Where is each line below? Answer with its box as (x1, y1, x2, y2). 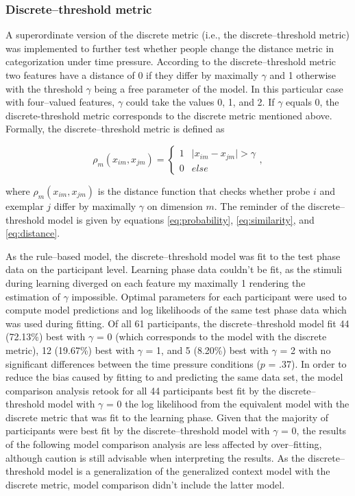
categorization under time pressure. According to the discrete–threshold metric (5, 54, 336, 69)
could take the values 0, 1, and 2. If (125, 95, 275, 109)
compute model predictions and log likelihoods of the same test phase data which (5, 303, 347, 317)
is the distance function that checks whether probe (97, 183, 310, 198)
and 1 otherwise (269, 68, 336, 82)
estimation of (5, 289, 60, 303)
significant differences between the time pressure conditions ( (5, 356, 260, 370)
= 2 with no (280, 342, 331, 357)
